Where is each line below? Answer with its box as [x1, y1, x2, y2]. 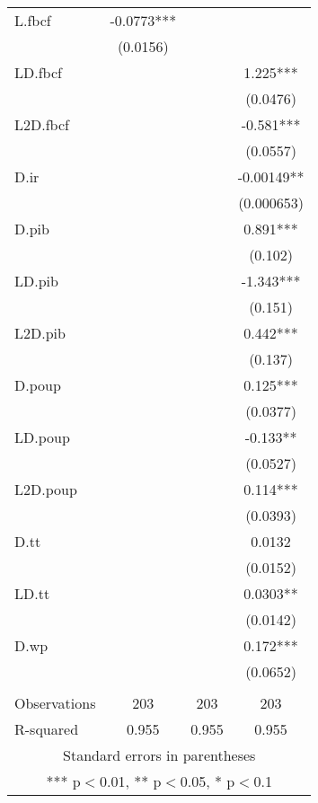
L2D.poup [14, 479, 77, 499]
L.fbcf [14, 10, 51, 31]
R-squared [14, 719, 79, 739]
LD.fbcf [14, 62, 62, 83]
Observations [14, 693, 96, 713]
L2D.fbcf [14, 114, 69, 135]
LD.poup [14, 427, 70, 447]
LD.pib [14, 270, 58, 291]
